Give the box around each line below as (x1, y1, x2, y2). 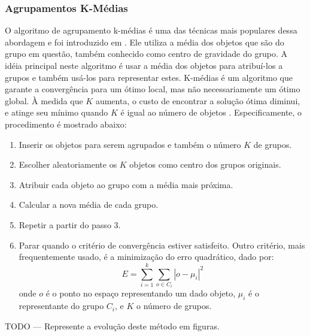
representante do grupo (19, 299, 104, 312)
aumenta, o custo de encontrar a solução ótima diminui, (95, 94, 300, 107)
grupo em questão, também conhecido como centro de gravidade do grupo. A (5, 47, 287, 60)
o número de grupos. (136, 299, 212, 312)
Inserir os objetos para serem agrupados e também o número (19, 138, 241, 150)
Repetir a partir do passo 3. (19, 218, 121, 231)
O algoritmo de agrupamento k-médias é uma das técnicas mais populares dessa (5, 24, 297, 37)
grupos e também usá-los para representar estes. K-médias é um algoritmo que (5, 71, 293, 83)
